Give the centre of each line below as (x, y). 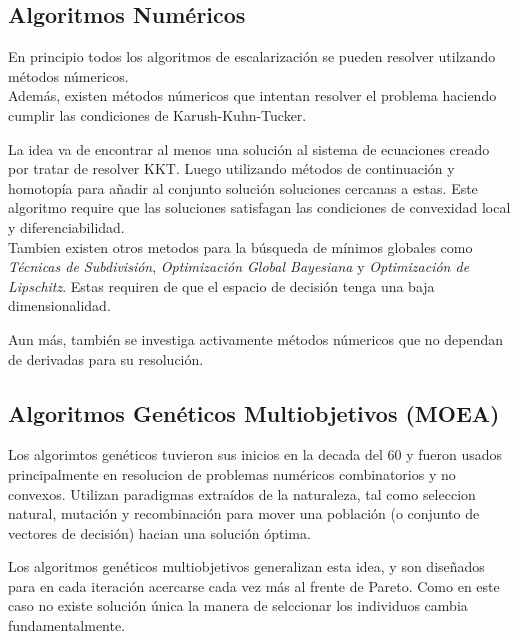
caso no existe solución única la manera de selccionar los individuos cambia (238, 605)
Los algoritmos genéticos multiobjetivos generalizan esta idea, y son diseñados (246, 566)
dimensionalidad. (59, 305)
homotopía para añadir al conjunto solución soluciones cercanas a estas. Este (243, 187)
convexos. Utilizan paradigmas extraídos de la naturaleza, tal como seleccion (242, 493)
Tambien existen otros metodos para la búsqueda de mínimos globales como (240, 246)
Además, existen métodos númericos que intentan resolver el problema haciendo (252, 95)
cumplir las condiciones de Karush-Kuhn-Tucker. (157, 114)
